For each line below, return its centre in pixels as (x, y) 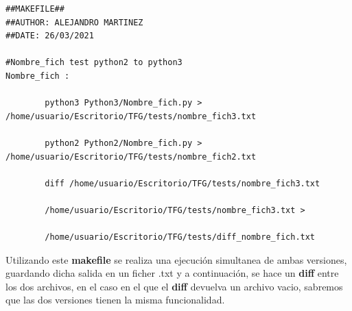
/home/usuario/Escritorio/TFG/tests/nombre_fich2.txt (131, 157)
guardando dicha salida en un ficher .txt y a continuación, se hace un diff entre (172, 273)
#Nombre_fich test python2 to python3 (94, 63)
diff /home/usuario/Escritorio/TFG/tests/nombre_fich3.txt (183, 183)
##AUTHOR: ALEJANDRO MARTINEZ (74, 22)
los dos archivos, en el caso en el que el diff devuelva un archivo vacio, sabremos (174, 286)
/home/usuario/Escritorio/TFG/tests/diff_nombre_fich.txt (180, 237)
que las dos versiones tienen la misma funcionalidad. (115, 300)
